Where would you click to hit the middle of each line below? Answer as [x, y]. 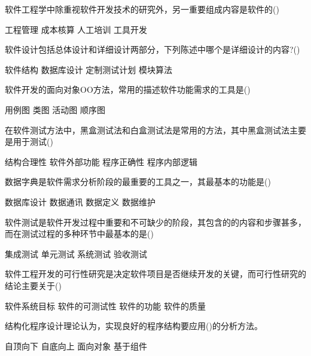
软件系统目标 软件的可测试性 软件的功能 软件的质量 [105, 305]
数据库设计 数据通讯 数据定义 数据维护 [80, 201]
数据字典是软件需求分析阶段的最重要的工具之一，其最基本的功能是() [138, 182]
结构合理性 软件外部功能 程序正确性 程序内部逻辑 [101, 161]
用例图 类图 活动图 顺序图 [55, 109]
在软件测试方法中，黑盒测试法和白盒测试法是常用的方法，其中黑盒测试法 [147, 130]
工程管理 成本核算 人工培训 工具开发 [76, 29]
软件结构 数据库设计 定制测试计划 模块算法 [89, 69]
